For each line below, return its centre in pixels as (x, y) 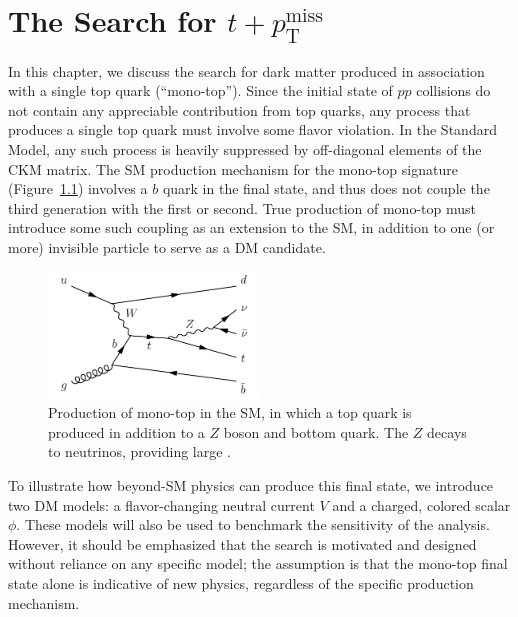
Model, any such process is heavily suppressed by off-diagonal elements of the (245, 148)
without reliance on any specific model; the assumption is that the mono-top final (258, 563)
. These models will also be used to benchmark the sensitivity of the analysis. (253, 524)
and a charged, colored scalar (421, 504)
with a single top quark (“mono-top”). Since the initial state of (200, 90)
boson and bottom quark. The (316, 431)
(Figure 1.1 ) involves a (78, 188)
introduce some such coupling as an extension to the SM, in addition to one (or (251, 227)
